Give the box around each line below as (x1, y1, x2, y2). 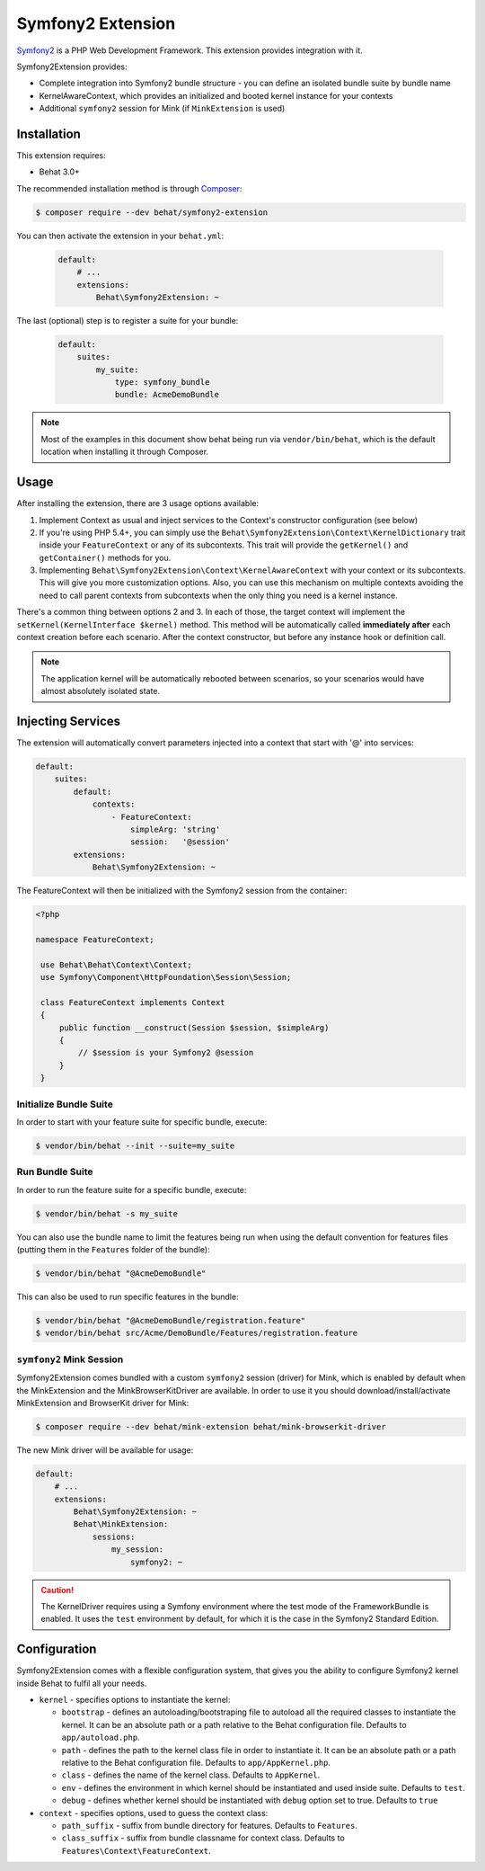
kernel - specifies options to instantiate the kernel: (39, 1695, 231, 1706)
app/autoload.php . (61, 1732, 140, 1743)
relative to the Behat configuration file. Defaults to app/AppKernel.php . (61, 1758, 331, 1769)
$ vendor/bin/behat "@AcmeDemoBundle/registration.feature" (35, 1315, 306, 1326)
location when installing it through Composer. (40, 446, 209, 458)
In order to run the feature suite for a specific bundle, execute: (16, 1184, 247, 1195)
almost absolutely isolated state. (40, 686, 161, 697)
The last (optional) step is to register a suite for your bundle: (16, 315, 239, 325)
